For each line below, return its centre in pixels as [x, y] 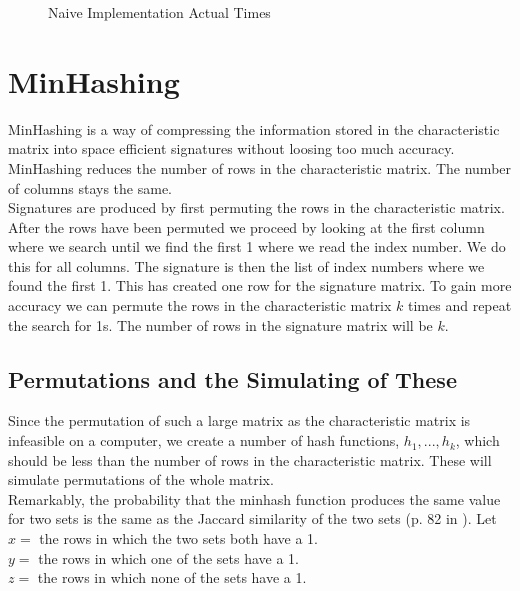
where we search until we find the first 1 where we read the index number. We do [257, 246]
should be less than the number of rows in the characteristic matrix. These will [250, 459]
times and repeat [460, 305]
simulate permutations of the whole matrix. [141, 479]
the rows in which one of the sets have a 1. [168, 557]
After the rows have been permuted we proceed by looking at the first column [246, 226]
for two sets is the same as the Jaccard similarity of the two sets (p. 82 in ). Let [252, 518]
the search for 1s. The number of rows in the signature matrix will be [220, 324]
